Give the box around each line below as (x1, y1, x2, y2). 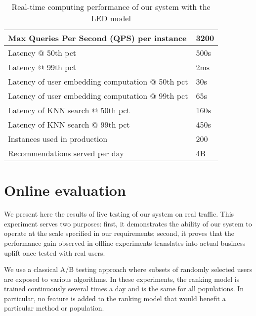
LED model (91, 12, 131, 24)
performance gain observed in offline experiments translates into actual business (4, 237, 246, 248)
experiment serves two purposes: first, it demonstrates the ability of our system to (4, 218, 252, 228)
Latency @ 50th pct (8, 47, 77, 58)
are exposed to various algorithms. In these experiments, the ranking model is (4, 273, 240, 284)
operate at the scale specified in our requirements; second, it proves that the (4, 228, 235, 238)
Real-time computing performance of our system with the (11, 1, 211, 12)
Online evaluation (4, 180, 126, 200)
